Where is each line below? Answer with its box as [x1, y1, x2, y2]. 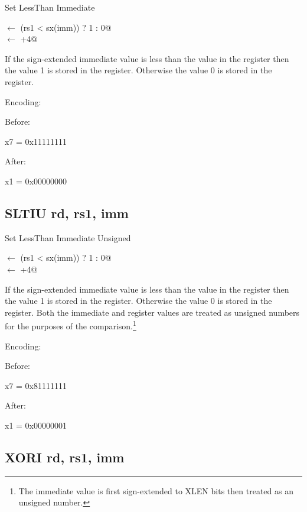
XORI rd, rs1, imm [5, 448, 125, 466]
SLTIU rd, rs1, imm [5, 203, 129, 222]
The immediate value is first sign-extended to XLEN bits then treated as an [18, 484, 293, 497]
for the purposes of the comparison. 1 [5, 318, 136, 332]
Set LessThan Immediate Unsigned [5, 231, 131, 244]
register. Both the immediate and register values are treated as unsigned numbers [5, 306, 300, 318]
